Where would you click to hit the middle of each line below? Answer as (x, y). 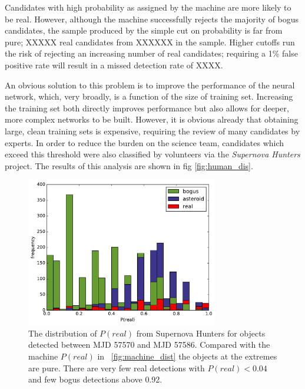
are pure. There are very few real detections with (117, 367)
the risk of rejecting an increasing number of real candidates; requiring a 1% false (151, 53)
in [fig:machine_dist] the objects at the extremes (187, 356)
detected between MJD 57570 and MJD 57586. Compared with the (149, 345)
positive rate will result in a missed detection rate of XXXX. (114, 65)
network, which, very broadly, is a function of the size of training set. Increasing (149, 96)
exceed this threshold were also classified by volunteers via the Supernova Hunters (152, 154)
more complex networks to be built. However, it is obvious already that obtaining (152, 119)
